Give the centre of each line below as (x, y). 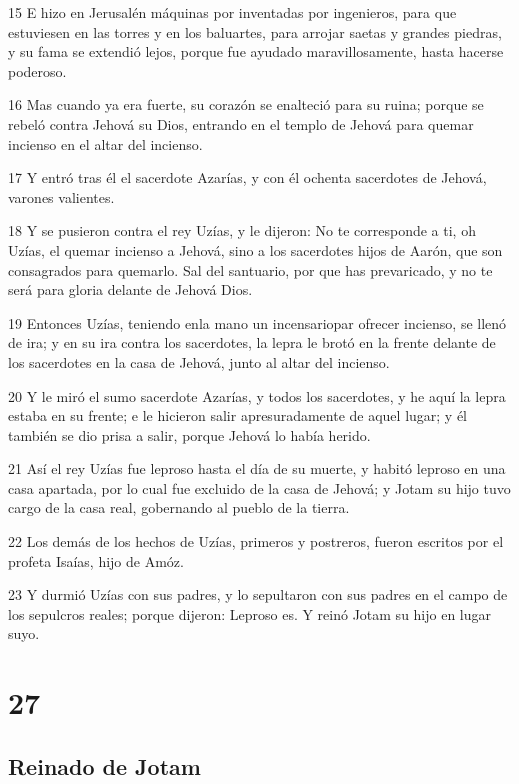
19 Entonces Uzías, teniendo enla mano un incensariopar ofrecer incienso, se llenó (257, 322)
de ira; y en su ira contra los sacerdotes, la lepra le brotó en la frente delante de (252, 342)
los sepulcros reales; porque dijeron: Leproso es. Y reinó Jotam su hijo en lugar (250, 613)
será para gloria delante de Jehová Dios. (130, 289)
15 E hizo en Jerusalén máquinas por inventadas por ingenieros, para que (232, 12)
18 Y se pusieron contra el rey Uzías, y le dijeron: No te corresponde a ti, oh (242, 230)
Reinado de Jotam (104, 765)
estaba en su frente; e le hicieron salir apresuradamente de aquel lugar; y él (238, 415)
